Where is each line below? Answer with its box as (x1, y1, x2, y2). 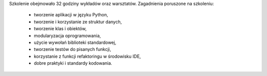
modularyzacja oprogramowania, (34, 33, 101, 38)
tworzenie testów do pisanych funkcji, (34, 46, 111, 52)
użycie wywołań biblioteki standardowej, (34, 39, 116, 45)
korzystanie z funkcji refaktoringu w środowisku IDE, (34, 53, 141, 59)
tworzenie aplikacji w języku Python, (34, 12, 108, 18)
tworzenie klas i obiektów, (34, 26, 87, 32)
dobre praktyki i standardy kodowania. (34, 60, 112, 66)
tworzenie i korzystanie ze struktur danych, (34, 19, 122, 25)
